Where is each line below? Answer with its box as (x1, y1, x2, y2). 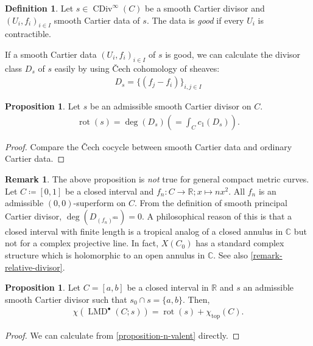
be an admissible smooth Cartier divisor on (90, 100, 251, 112)
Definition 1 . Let (5, 2, 74, 14)
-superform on (73, 196, 126, 209)
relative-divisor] (5, 260, 63, 273)
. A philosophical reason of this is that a (141, 209, 292, 222)
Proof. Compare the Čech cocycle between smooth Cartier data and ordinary (5, 140, 292, 153)
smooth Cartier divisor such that (5, 292, 127, 305)
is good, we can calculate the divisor (165, 47, 301, 60)
